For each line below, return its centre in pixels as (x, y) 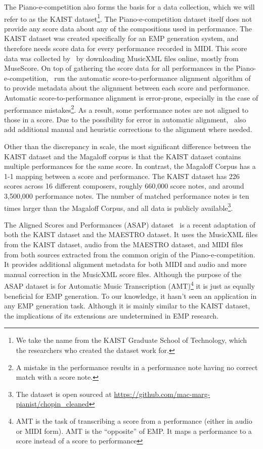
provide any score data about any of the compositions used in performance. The (128, 28)
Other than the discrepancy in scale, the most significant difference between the (128, 146)
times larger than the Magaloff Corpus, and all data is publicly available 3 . (119, 207)
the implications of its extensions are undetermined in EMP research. (112, 315)
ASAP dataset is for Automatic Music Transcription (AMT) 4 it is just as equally (129, 285)
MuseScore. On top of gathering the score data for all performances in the (119, 68)
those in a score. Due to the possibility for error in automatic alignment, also (125, 119)
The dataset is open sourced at (64, 394)
